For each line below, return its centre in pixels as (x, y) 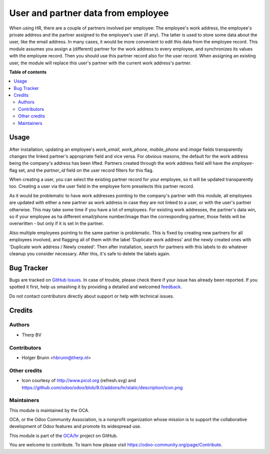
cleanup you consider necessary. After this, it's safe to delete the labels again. (90, 254)
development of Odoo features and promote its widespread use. (75, 427)
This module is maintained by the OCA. (49, 410)
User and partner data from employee (89, 13)
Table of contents (28, 72)
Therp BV (32, 335)
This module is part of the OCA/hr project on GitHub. (63, 436)
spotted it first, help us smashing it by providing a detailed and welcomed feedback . (96, 287)
